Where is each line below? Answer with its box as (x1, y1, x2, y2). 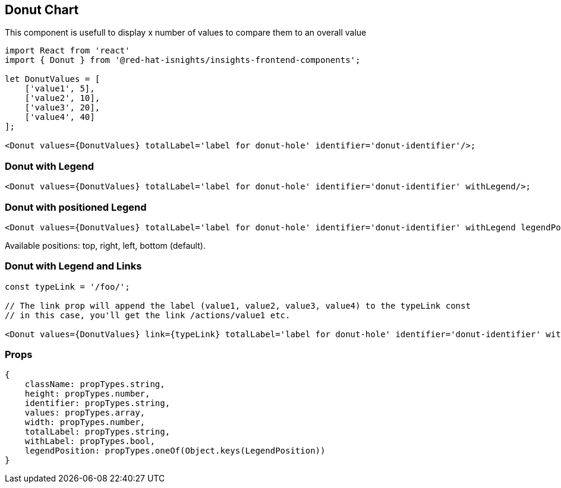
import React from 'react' (5, 46, 130, 56)
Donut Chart (5, 2, 79, 17)
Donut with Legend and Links (5, 260, 142, 272)
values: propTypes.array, (24, 408, 146, 418)
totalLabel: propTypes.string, (24, 427, 171, 437)
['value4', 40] (24, 112, 95, 122)
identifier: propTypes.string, (24, 398, 171, 408)
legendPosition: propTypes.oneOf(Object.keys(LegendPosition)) (24, 446, 326, 456)
